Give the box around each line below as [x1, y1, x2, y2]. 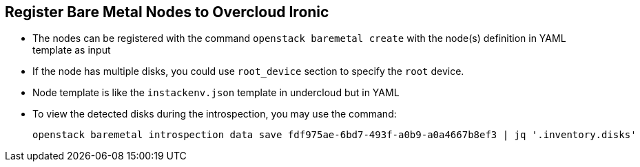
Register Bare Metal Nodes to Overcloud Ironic [5, 3, 329, 21]
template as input [32, 44, 111, 56]
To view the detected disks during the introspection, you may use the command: [32, 108, 397, 120]
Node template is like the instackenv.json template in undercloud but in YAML [32, 87, 400, 99]
